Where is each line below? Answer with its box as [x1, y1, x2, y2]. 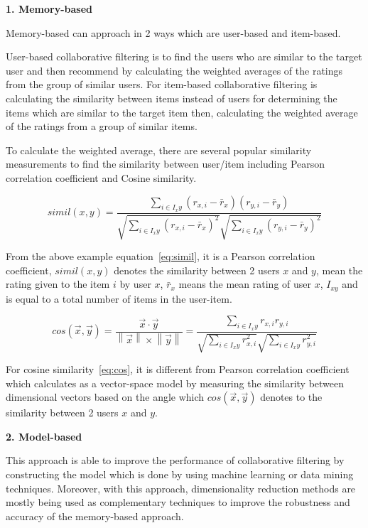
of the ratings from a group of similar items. [6, 119, 197, 134]
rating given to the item [6, 276, 110, 291]
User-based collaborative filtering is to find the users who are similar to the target [6, 49, 362, 64]
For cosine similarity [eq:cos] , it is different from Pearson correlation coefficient [6, 362, 350, 377]
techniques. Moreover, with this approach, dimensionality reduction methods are [6, 480, 356, 495]
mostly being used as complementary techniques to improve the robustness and [6, 495, 350, 510]
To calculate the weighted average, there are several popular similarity [6, 142, 312, 157]
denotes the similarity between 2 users [114, 262, 280, 277]
